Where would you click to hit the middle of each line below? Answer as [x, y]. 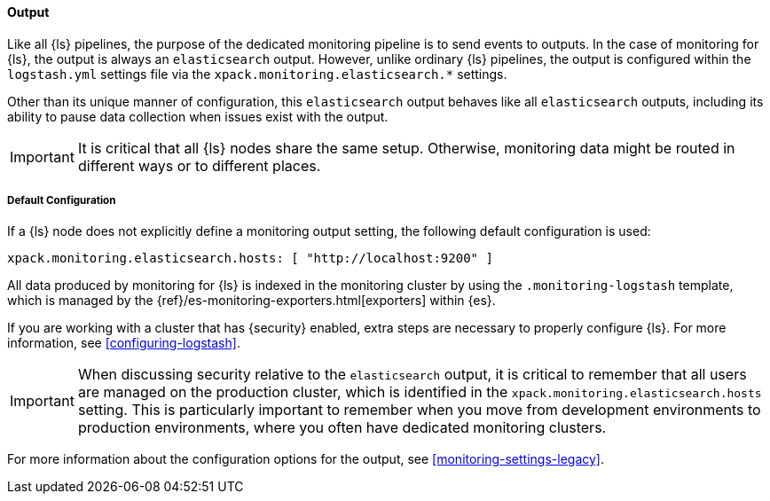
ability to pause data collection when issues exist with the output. [198, 116]
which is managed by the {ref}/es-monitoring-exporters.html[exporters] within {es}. [251, 301]
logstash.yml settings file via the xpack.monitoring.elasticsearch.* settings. [257, 74]
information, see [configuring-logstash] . [124, 343]
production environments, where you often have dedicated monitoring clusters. [342, 428]
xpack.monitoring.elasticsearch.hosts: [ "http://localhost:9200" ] [250, 258]
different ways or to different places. [199, 165]
